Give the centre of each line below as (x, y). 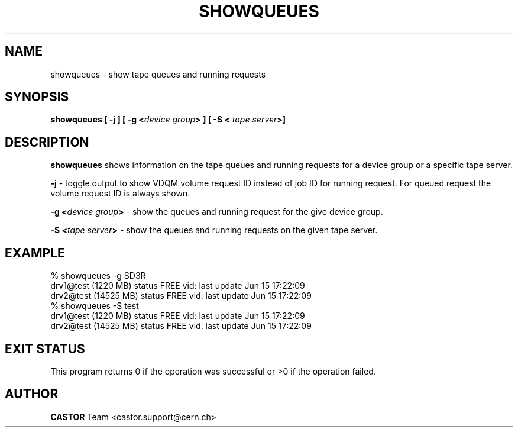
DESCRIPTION (47, 142)
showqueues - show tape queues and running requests (158, 74)
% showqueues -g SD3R (98, 276)
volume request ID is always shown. (120, 194)
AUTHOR (32, 394)
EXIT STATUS (45, 349)
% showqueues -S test (95, 306)
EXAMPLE (35, 253)
